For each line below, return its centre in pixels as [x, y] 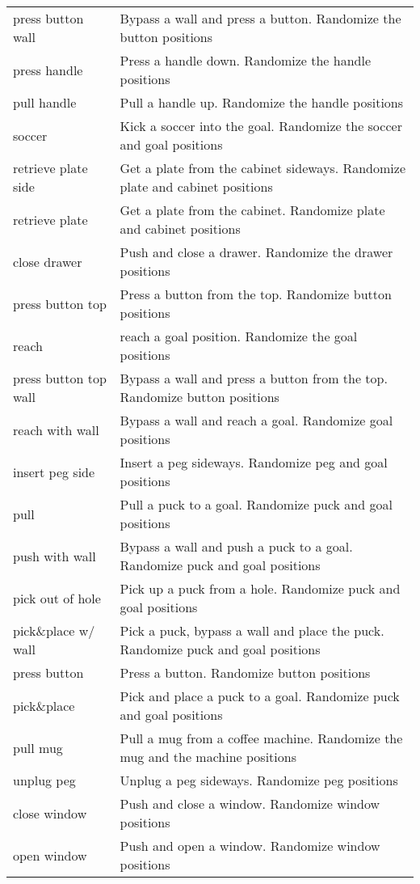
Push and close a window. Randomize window [250, 804]
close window [50, 813]
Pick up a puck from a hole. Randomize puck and [260, 588]
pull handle [45, 102]
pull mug [38, 747]
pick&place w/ [54, 630]
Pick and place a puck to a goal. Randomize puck [260, 696]
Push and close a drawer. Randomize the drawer [256, 252]
